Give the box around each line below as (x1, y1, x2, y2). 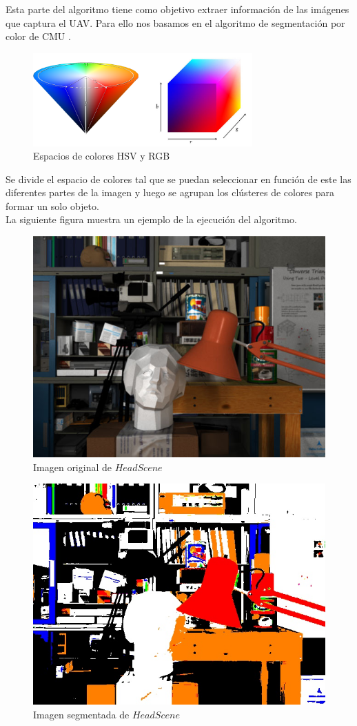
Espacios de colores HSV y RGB (33, 149, 170, 163)
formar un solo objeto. (6, 198, 99, 213)
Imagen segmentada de (33, 707, 130, 721)
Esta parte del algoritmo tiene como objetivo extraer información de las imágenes (6, 2, 349, 16)
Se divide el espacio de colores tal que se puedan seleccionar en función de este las (6, 171, 351, 186)
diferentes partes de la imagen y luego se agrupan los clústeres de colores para (6, 185, 335, 200)
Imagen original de (33, 459, 112, 474)
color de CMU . (6, 29, 71, 44)
